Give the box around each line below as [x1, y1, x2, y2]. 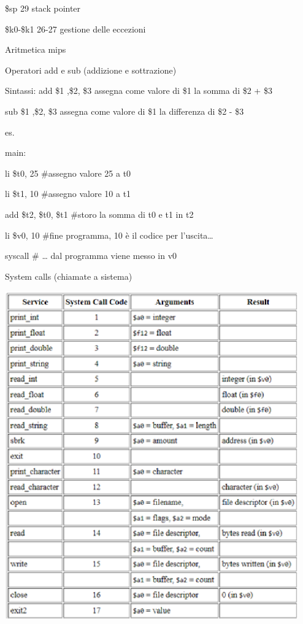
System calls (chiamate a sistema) [5, 269, 132, 282]
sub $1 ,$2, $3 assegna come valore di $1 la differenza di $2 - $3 [5, 104, 244, 117]
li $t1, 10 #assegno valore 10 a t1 [5, 187, 131, 200]
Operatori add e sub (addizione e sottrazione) [5, 63, 177, 76]
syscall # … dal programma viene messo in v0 [5, 249, 177, 262]
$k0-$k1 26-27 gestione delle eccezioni [5, 22, 146, 35]
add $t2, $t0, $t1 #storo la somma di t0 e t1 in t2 [5, 207, 194, 220]
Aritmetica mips [5, 43, 66, 56]
